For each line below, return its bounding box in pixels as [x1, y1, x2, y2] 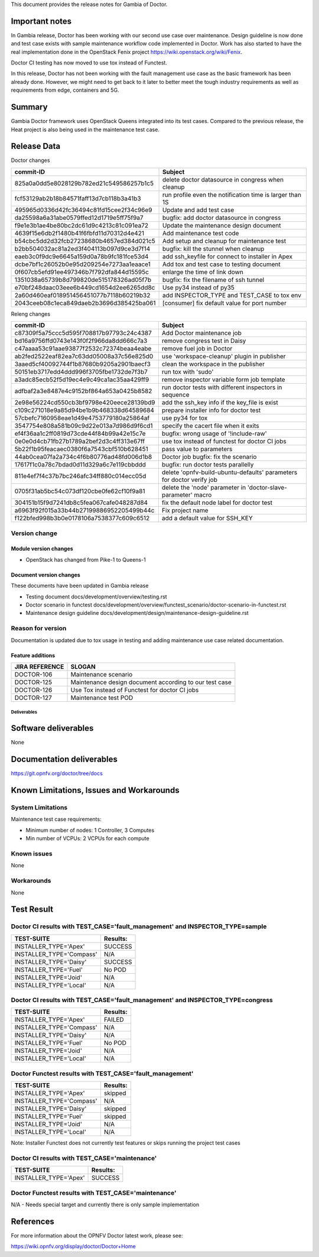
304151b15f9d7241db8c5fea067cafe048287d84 [14, 498, 148, 507]
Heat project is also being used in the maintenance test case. [11, 126, 159, 133]
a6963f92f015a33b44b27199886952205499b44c [14, 506, 155, 514]
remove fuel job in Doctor [161, 345, 233, 353]
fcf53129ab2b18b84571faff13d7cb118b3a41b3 [14, 194, 141, 202]
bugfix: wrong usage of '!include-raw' [161, 429, 267, 438]
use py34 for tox [161, 414, 208, 422]
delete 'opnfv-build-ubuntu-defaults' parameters [161, 468, 298, 477]
